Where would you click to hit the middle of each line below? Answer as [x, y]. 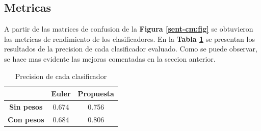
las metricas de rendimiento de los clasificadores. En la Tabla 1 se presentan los [129, 38]
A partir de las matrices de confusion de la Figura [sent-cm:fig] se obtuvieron [129, 29]
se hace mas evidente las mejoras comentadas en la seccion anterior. [110, 58]
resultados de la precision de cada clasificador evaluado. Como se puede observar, [131, 49]
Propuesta [96, 94]
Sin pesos [26, 107]
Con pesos [26, 119]
